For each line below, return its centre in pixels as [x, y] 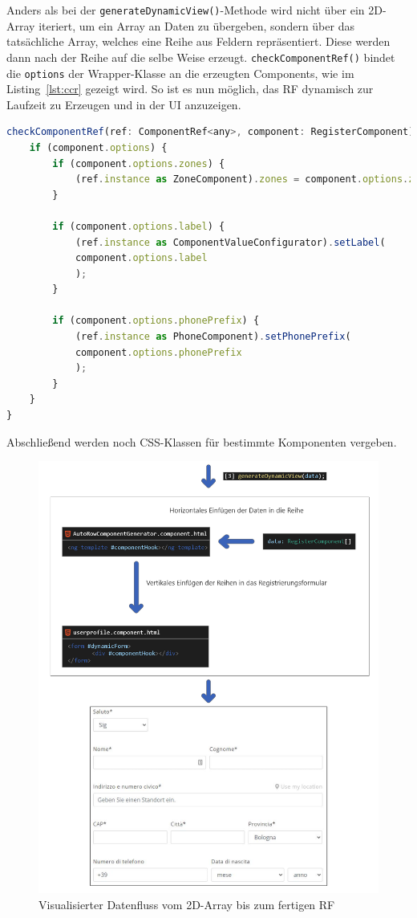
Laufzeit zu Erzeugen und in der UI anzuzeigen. [124, 104]
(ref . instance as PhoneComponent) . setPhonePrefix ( [213, 337]
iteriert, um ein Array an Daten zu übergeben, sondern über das [196, 25]
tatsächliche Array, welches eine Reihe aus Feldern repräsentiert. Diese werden [198, 41]
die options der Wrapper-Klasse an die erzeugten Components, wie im [180, 73]
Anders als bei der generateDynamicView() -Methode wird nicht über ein [186, 10]
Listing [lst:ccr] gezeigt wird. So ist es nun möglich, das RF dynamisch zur [190, 89]
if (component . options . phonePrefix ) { [156, 321]
